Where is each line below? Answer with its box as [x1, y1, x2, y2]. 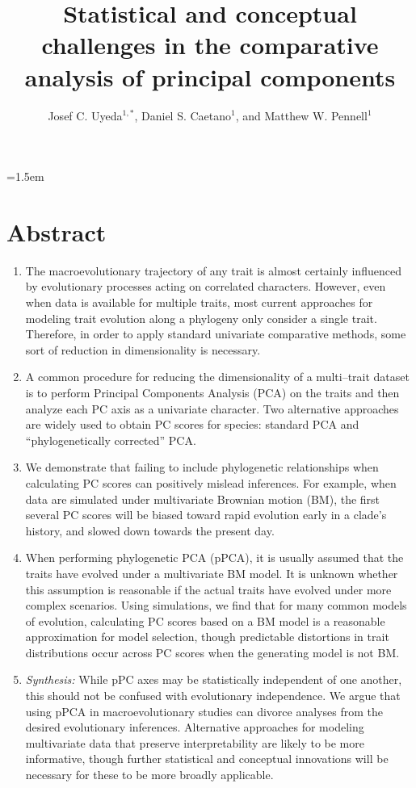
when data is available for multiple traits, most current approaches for [25, 294, 373, 310]
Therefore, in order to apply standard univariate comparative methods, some [25, 325, 406, 342]
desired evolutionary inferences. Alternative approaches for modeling [25, 719, 364, 736]
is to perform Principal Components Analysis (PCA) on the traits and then [25, 384, 400, 400]
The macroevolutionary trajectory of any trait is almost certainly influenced [25, 262, 401, 279]
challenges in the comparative [41, 28, 379, 61]
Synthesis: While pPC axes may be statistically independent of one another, [25, 671, 402, 688]
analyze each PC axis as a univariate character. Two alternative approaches [25, 400, 399, 417]
